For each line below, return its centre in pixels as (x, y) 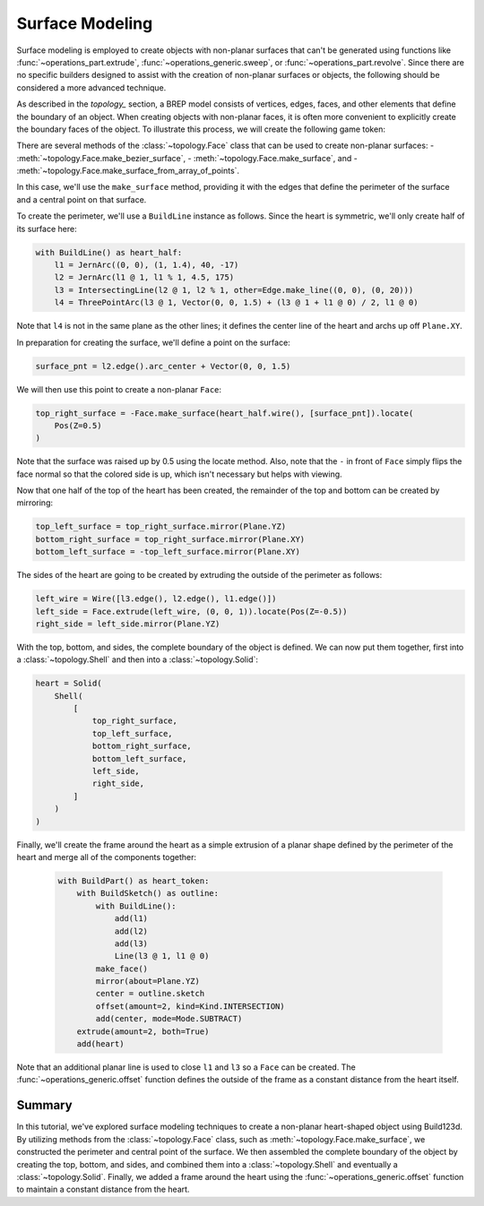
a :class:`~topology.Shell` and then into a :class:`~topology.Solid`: (138, 659)
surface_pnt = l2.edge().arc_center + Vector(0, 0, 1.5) (163, 366)
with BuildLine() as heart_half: (109, 252)
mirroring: (35, 503)
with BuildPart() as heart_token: (134, 881)
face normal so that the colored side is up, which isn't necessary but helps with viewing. (179, 474)
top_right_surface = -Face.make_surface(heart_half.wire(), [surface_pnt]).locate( (225, 413)
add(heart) (100, 1044)
